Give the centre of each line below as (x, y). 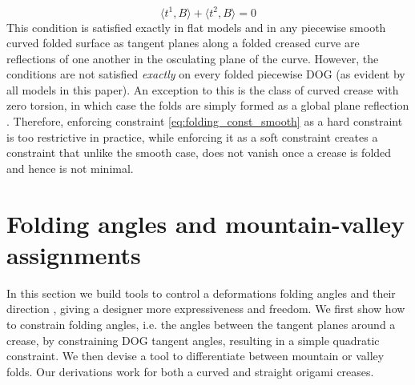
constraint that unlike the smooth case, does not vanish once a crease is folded (199, 152)
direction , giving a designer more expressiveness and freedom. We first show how (206, 309)
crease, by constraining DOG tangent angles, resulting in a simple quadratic (193, 340)
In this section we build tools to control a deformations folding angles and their (201, 293)
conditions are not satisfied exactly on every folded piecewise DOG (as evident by (206, 74)
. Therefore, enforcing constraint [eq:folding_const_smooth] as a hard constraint (205, 121)
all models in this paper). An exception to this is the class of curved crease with (203, 89)
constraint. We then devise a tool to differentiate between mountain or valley (195, 356)
